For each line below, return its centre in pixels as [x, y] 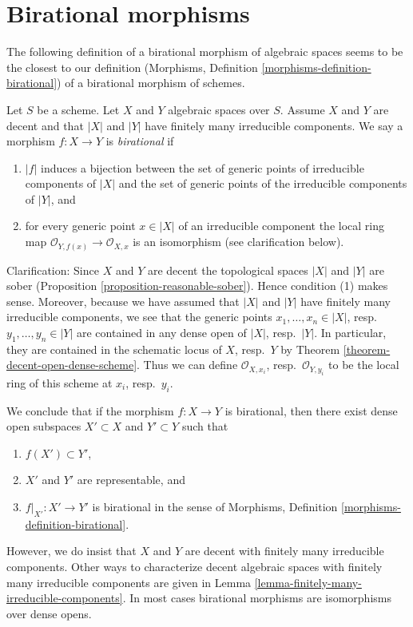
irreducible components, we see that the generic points [139, 317]
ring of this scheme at [60, 382]
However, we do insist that [71, 551]
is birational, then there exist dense [311, 410]
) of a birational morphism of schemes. [151, 83]
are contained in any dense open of [161, 332]
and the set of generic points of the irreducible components [263, 183]
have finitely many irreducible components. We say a [274, 125]
